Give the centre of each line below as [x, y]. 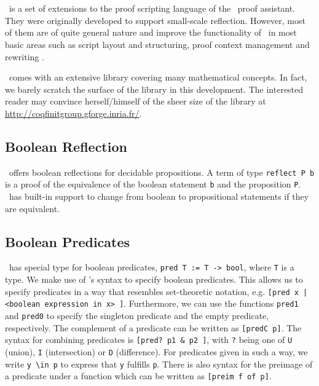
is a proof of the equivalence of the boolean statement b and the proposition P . [153, 184]
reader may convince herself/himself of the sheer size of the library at [136, 101]
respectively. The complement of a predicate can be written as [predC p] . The [153, 327]
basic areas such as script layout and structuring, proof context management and [157, 44]
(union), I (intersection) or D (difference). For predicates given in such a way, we [156, 351]
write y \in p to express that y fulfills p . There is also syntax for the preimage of [159, 364]
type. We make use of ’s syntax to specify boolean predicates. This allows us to [154, 279]
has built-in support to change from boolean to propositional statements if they [159, 196]
